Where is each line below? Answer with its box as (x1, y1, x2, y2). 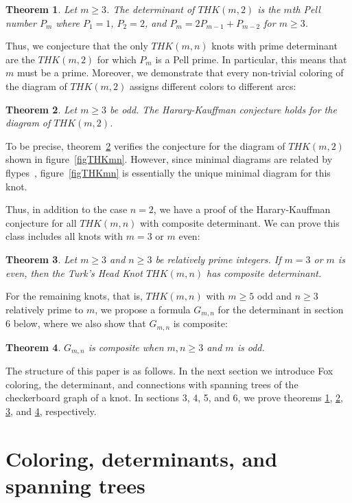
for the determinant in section (218, 302, 344, 316)
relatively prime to (5, 302, 84, 316)
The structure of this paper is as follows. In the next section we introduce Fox (5, 364, 333, 378)
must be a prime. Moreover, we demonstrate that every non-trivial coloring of (16, 65, 344, 80)
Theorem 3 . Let (5, 252, 78, 266)
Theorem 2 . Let (5, 102, 78, 116)
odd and (257, 289, 292, 303)
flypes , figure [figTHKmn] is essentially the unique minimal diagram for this (5, 165, 331, 179)
